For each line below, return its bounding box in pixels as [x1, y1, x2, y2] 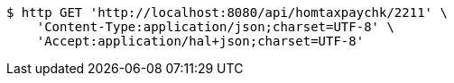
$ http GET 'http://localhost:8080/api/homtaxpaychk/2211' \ [6, 5, 448, 20]
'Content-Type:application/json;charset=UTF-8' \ [36, 20, 394, 34]
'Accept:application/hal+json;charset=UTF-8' [36, 34, 365, 48]
